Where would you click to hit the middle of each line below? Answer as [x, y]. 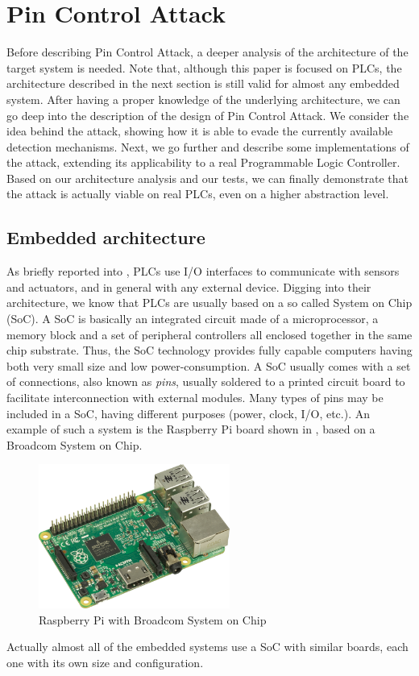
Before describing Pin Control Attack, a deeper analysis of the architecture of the [207, 52]
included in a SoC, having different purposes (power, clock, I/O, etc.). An [189, 413]
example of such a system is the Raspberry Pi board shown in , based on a [191, 429]
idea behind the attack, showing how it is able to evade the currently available [200, 131]
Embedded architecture [106, 237]
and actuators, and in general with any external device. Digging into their [189, 286]
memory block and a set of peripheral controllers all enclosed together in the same [209, 334]
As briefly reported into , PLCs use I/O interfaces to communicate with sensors [203, 271]
